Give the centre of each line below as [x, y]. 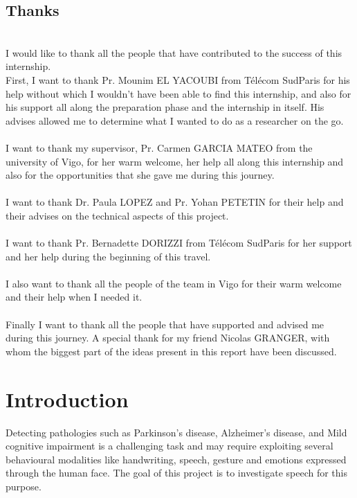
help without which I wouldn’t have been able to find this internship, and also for [178, 93]
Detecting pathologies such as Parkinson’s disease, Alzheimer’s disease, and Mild [176, 432]
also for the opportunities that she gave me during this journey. [140, 175]
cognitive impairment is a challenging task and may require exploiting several [170, 446]
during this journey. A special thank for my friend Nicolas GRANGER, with [168, 338]
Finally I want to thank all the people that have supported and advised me [165, 324]
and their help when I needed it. [74, 297]
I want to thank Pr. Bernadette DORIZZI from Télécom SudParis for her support [179, 243]
